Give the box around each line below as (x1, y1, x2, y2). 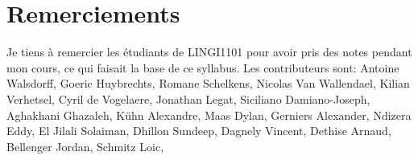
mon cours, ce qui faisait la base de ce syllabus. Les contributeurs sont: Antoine (6, 59, 399, 76)
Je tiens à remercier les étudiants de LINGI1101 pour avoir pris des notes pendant (6, 43, 412, 60)
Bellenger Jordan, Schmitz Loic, (6, 137, 164, 154)
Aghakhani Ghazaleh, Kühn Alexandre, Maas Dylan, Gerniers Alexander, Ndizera (6, 106, 412, 123)
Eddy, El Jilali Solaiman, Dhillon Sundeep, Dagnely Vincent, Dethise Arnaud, (6, 122, 391, 139)
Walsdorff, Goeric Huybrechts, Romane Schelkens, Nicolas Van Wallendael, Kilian (6, 75, 410, 92)
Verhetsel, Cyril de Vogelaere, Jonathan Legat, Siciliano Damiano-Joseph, (6, 90, 370, 107)
